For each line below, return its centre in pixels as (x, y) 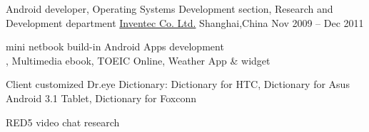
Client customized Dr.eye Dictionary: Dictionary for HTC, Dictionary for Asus (178, 84)
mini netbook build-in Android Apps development (115, 46)
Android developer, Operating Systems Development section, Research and (170, 9)
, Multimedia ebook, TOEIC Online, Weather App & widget (138, 60)
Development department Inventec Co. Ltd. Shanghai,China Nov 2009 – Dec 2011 (185, 22)
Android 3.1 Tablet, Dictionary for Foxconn (101, 98)
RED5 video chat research (63, 122)
